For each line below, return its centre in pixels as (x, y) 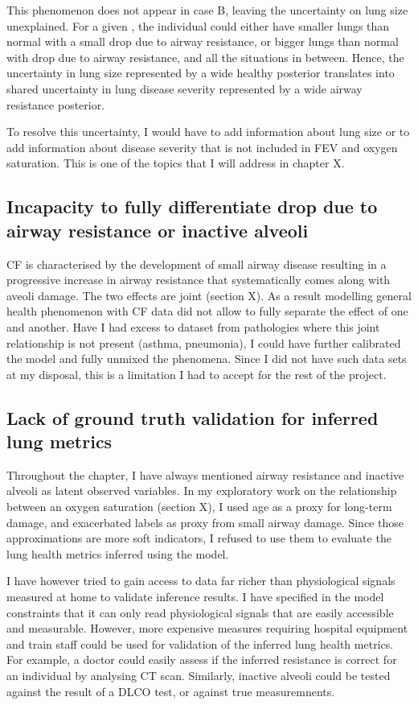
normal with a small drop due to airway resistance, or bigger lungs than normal (203, 41)
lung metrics (59, 441)
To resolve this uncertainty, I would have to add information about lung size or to (208, 132)
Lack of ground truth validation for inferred (193, 417)
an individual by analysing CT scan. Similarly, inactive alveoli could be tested (199, 675)
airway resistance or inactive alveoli (158, 230)
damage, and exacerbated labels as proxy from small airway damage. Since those (205, 522)
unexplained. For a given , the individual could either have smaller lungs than (198, 25)
